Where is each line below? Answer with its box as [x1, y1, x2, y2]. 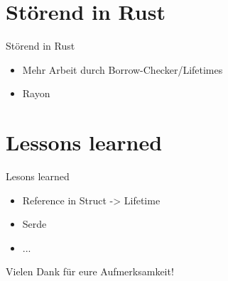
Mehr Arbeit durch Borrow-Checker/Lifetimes [22, 62, 223, 77]
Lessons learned [6, 128, 163, 157]
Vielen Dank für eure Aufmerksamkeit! [6, 264, 174, 279]
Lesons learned [6, 169, 70, 184]
